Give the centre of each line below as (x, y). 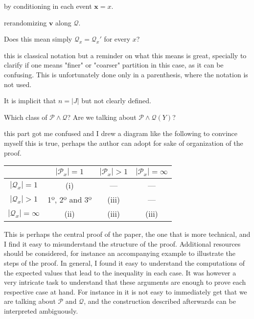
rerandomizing (25, 22)
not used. (18, 84)
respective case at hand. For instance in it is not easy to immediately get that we (126, 291)
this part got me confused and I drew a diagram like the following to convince (121, 133)
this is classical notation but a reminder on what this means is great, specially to (125, 55)
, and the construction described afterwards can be (160, 301)
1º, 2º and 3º (69, 200)
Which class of (26, 117)
